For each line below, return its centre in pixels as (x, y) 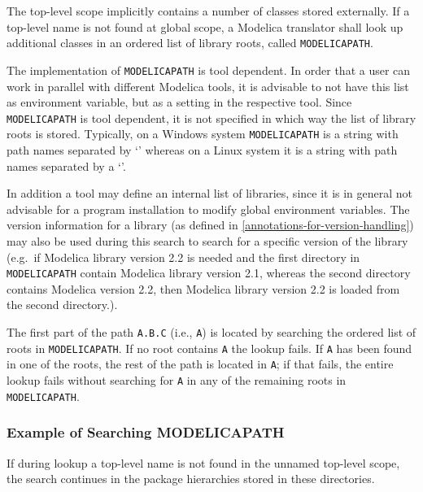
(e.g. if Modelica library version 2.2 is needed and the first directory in (183, 257)
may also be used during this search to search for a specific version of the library (207, 240)
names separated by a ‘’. (66, 165)
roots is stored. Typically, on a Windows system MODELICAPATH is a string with (203, 134)
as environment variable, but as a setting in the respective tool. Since (179, 102)
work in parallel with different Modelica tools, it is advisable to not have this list (208, 86)
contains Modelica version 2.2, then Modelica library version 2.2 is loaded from (203, 288)
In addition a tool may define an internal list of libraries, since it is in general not (210, 193)
